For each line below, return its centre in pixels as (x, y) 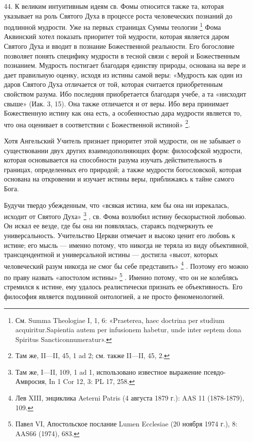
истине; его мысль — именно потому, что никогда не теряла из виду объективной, (126, 245)
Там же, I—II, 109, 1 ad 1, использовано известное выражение (108, 372)
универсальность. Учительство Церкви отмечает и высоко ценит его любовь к (120, 235)
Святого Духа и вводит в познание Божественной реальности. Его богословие (119, 46)
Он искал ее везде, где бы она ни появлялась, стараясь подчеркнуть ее (108, 226)
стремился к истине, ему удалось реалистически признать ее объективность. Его (123, 287)
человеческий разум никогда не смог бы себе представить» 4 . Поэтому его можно (126, 265)
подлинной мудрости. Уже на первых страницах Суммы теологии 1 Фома (112, 26)
